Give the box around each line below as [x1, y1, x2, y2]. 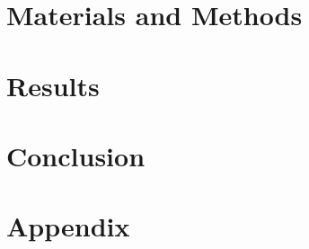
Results [6, 67, 100, 103]
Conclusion [6, 137, 146, 173]
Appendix [6, 208, 130, 245]
